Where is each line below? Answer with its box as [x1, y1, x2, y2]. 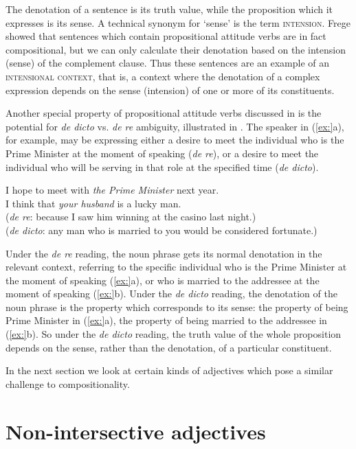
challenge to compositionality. [5, 376, 130, 391]
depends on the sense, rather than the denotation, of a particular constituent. [5, 340, 332, 354]
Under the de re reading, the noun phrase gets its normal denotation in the [5, 246, 322, 260]
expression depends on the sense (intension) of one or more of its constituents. [5, 82, 335, 97]
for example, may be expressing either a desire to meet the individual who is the [5, 133, 344, 147]
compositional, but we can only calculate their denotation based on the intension [5, 42, 346, 56]
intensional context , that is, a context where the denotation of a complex [5, 69, 320, 83]
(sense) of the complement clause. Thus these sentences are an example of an [5, 56, 330, 70]
